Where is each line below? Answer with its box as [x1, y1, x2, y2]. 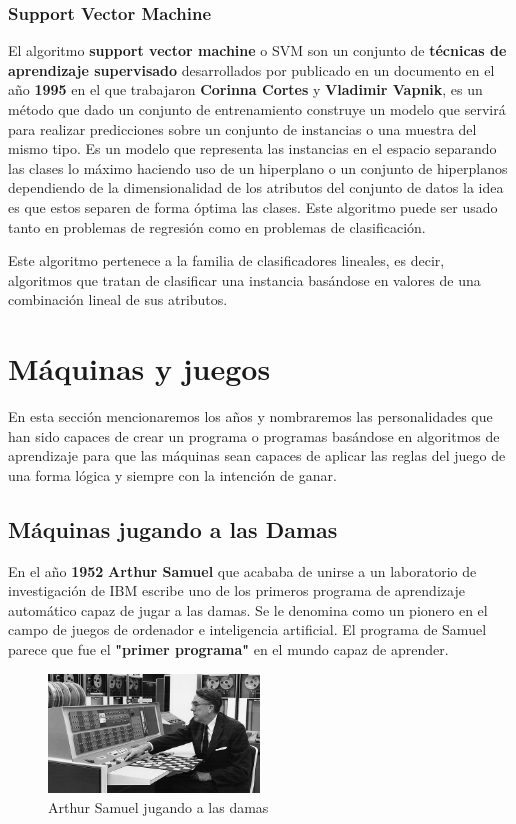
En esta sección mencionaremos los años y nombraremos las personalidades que [8, 406, 493, 427]
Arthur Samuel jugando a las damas [48, 796, 269, 817]
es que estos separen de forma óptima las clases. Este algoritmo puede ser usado [8, 196, 498, 217]
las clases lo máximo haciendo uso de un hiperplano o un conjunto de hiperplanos [8, 157, 508, 178]
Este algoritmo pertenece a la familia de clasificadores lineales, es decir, [8, 250, 445, 271]
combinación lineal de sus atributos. [8, 289, 228, 310]
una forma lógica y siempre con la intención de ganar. [8, 464, 337, 485]
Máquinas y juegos [8, 348, 271, 389]
